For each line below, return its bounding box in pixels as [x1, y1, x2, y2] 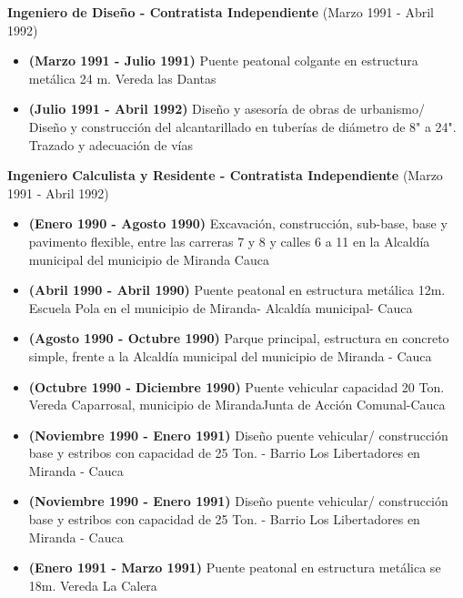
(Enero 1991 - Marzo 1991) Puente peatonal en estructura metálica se [28, 558, 441, 577]
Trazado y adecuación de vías [28, 135, 193, 154]
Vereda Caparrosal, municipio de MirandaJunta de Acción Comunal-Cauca [28, 395, 446, 414]
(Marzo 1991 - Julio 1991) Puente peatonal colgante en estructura [28, 51, 418, 70]
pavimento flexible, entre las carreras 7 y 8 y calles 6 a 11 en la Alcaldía [28, 231, 430, 250]
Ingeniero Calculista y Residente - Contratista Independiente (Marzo [7, 166, 443, 185]
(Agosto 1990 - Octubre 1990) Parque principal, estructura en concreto [28, 329, 449, 348]
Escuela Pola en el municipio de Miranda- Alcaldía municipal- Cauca [28, 298, 413, 317]
